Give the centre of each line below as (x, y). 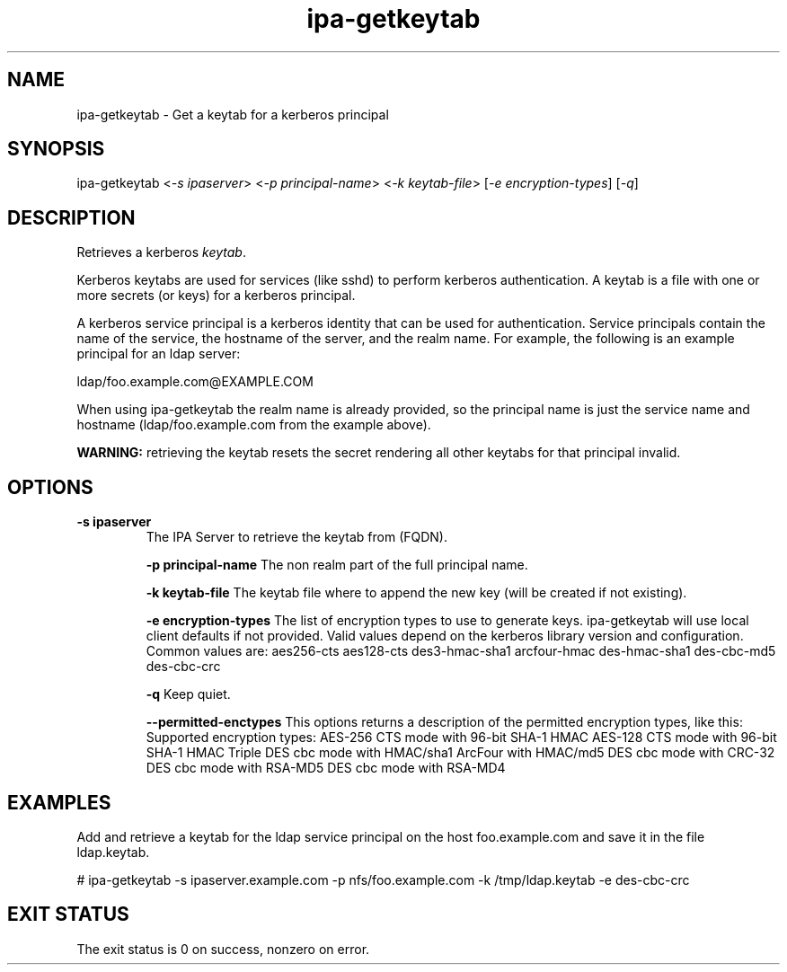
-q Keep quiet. (188, 694)
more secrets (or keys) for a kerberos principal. (216, 296)
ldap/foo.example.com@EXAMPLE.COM (195, 382)
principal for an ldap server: (159, 354)
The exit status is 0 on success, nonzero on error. (223, 949)
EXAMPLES (59, 802)
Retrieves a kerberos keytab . (161, 252)
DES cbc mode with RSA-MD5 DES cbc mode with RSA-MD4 (326, 768)
